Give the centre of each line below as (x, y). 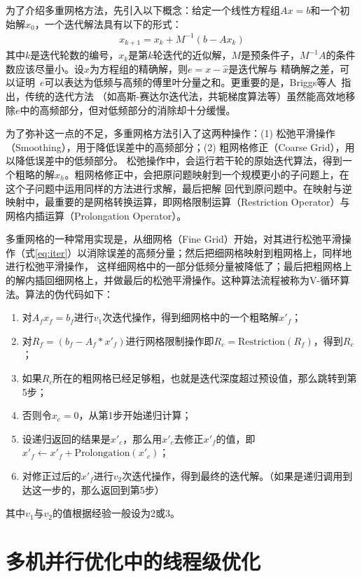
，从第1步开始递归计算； (135, 415)
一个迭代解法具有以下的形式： (113, 23)
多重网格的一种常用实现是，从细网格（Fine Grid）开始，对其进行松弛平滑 (174, 239)
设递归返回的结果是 (66, 438)
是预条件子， (271, 55)
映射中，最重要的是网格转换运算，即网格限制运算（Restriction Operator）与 (178, 202)
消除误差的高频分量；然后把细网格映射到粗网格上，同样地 (220, 252)
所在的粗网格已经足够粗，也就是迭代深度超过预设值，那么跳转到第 (205, 378)
